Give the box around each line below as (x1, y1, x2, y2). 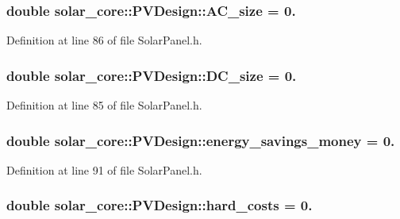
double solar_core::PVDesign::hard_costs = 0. (6, 195, 313, 215)
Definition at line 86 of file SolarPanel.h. (6, 32, 202, 48)
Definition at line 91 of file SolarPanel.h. (6, 161, 202, 178)
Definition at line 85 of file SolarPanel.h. (6, 97, 202, 113)
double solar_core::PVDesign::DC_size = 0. (6, 65, 297, 85)
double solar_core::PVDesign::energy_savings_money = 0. (6, 130, 395, 150)
